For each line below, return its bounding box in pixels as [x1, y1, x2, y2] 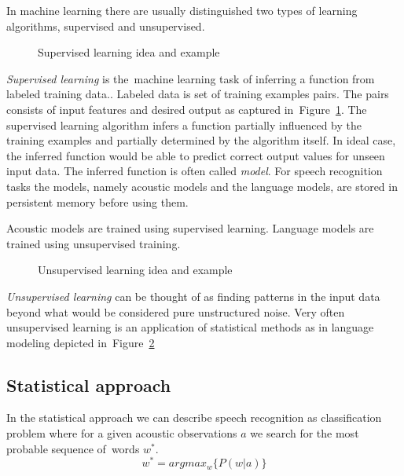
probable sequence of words [6, 440, 140, 456]
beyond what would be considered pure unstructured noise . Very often [6, 303, 345, 320]
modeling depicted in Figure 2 [6, 334, 155, 350]
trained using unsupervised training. [6, 235, 181, 251]
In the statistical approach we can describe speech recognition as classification [6, 409, 382, 426]
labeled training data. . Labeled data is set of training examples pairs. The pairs [6, 86, 389, 102]
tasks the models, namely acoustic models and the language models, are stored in [6, 178, 398, 194]
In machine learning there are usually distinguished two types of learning [6, 2, 358, 18]
